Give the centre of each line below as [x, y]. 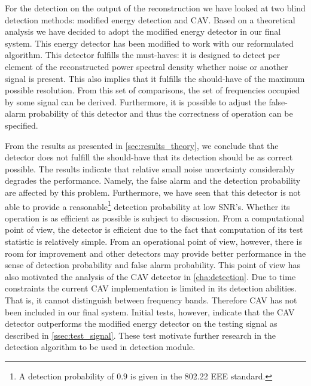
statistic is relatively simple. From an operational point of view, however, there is [153, 241]
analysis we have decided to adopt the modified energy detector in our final [143, 31]
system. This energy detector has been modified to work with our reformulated [149, 43]
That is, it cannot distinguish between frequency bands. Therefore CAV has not [151, 300]
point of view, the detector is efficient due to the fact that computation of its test [154, 230]
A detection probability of [66, 376]
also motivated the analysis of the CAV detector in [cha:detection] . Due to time [150, 276]
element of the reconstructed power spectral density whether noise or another [147, 66]
